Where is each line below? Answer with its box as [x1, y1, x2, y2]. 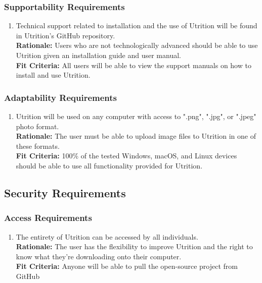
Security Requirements [4, 185, 126, 200]
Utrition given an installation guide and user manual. [16, 50, 181, 60]
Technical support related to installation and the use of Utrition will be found [16, 20, 257, 31]
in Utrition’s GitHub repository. [16, 30, 115, 40]
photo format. [16, 121, 59, 131]
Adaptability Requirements [4, 91, 117, 103]
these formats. [16, 140, 60, 151]
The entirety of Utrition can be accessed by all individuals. [16, 231, 198, 242]
